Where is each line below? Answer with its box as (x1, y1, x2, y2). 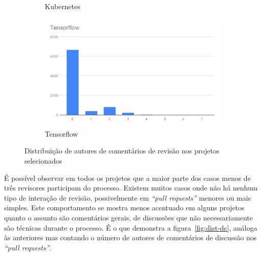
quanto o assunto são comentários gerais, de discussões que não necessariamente (4, 212, 253, 222)
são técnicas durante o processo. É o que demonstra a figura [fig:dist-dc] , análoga (4, 222, 257, 233)
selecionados (24, 155, 63, 166)
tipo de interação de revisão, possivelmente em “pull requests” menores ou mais (4, 192, 251, 203)
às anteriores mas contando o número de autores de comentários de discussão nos (4, 232, 257, 243)
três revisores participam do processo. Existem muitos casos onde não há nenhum (4, 182, 258, 193)
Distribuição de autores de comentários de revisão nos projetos (24, 145, 220, 156)
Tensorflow (45, 128, 78, 139)
